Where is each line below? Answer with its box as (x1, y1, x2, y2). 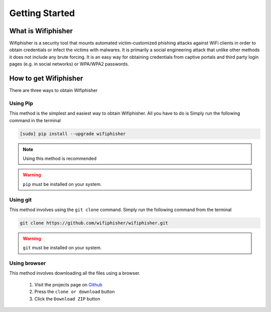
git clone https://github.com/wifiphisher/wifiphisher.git (20, 220, 168, 226)
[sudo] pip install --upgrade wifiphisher (20, 131, 126, 137)
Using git (9, 196, 32, 203)
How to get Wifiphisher (9, 74, 83, 83)
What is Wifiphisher (9, 27, 73, 35)
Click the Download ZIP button (34, 295, 100, 301)
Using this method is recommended (23, 156, 97, 162)
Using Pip (9, 99, 34, 107)
